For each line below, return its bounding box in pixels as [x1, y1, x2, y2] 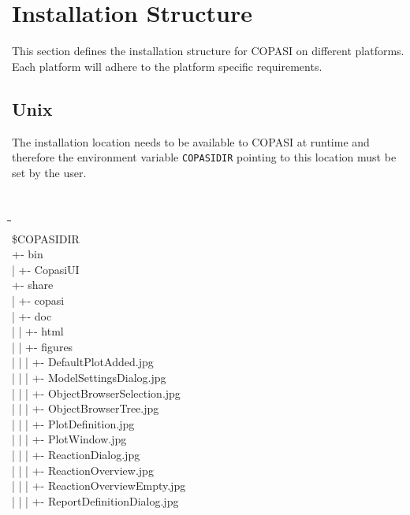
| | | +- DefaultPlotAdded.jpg [12, 354, 154, 370]
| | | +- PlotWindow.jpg [12, 431, 127, 447]
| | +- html [12, 323, 64, 339]
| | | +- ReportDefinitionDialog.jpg [12, 492, 179, 509]
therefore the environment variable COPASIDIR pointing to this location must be [12, 149, 397, 165]
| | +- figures [12, 338, 73, 354]
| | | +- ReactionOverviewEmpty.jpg [12, 477, 186, 494]
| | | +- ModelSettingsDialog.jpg [12, 369, 166, 385]
